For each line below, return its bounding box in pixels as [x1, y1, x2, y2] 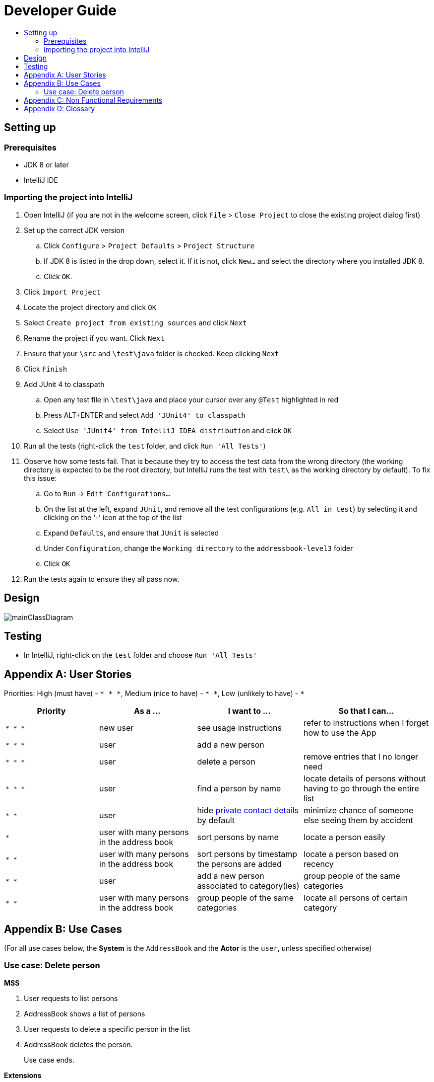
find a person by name [197, 783, 281, 794]
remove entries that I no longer [304, 752, 419, 762]
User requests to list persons [24, 994, 118, 1003]
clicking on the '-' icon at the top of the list [44, 513, 182, 522]
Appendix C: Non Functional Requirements [24, 95, 163, 104]
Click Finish [24, 364, 67, 373]
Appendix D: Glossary [24, 104, 95, 113]
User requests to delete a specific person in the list [24, 1024, 190, 1033]
